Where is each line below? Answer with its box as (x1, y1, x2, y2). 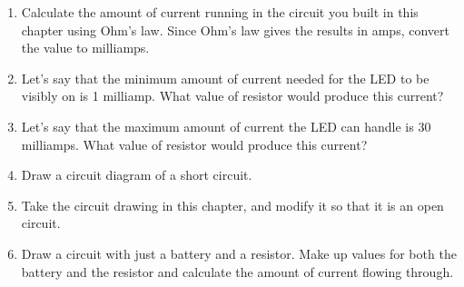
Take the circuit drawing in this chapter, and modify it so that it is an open (21, 195, 444, 214)
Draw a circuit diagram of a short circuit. (21, 165, 252, 184)
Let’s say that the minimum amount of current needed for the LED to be (21, 68, 429, 87)
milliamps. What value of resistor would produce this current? (21, 134, 368, 153)
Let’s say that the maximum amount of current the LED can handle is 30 (21, 116, 431, 135)
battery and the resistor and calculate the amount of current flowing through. (21, 262, 454, 281)
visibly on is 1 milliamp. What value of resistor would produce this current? (21, 86, 444, 105)
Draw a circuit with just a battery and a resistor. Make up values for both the (21, 243, 457, 262)
